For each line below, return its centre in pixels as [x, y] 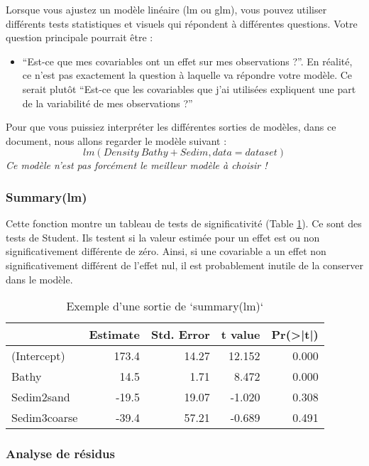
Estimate [114, 335]
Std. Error [180, 335]
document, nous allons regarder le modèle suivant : [116, 140]
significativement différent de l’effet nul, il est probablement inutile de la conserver [184, 265]
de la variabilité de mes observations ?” [108, 103]
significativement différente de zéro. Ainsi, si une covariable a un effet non [166, 251]
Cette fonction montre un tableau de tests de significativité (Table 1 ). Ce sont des [184, 223]
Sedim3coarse [45, 418]
